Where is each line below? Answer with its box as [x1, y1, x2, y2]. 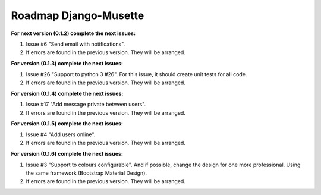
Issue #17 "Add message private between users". [26, 101, 146, 108]
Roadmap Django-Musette [11, 9, 144, 22]
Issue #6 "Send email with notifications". [26, 40, 125, 48]
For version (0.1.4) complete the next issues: [11, 90, 124, 97]
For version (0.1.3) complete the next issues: [11, 59, 123, 67]
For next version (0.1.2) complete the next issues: [11, 30, 136, 37]
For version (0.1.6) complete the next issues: [11, 150, 123, 158]
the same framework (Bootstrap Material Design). [26, 169, 147, 177]
